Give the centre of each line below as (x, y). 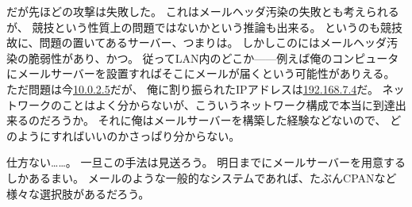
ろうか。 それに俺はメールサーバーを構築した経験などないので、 (218, 120)
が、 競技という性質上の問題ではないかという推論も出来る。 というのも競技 (205, 27)
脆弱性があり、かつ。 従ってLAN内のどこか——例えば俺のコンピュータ (214, 57)
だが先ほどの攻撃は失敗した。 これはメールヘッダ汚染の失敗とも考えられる (203, 11)
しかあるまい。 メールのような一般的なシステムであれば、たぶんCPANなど (202, 177)
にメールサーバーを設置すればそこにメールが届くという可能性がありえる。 (201, 73)
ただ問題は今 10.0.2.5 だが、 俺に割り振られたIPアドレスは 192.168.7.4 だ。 (193, 88)
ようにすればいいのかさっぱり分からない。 (129, 135)
